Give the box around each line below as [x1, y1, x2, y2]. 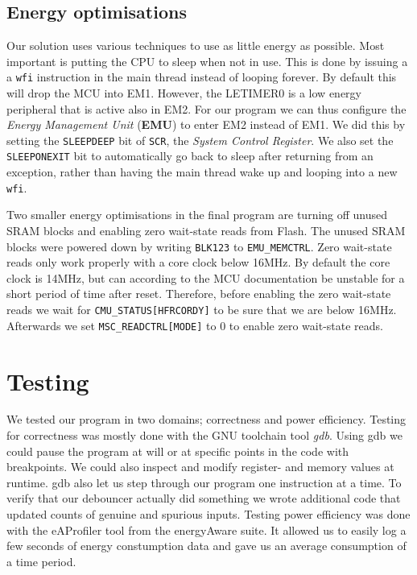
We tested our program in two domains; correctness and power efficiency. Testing [6, 411, 407, 428]
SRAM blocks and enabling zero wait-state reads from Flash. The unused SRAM [6, 221, 406, 238]
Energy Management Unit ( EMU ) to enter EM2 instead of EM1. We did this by [6, 116, 406, 133]
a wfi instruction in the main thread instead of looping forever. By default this [6, 68, 397, 85]
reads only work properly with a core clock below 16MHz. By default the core [6, 254, 390, 271]
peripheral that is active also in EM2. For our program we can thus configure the [6, 100, 407, 117]
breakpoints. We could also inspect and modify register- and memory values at [6, 458, 394, 475]
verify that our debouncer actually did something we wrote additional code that [6, 490, 401, 507]
